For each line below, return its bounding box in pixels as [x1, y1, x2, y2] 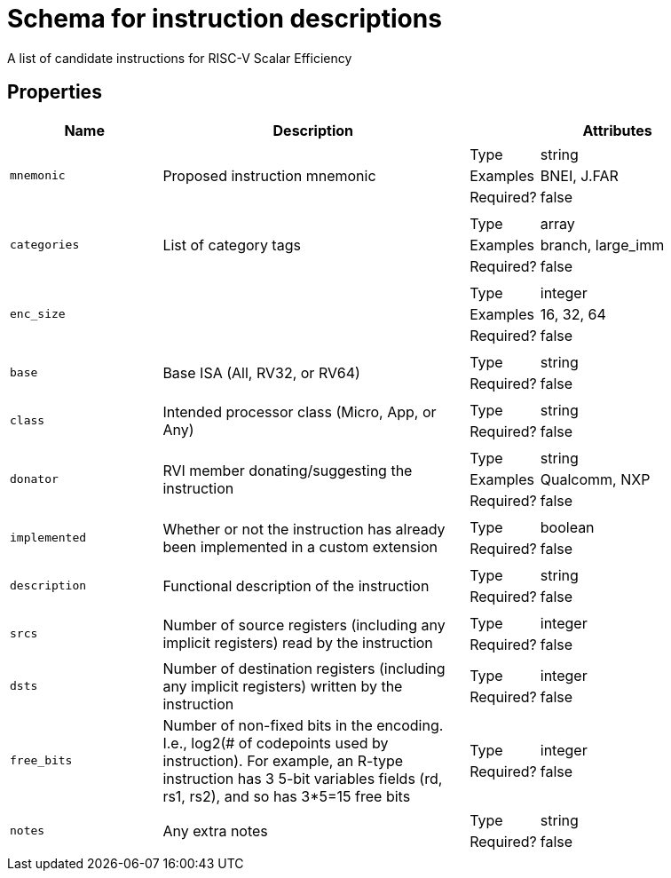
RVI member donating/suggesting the [162, 461, 413, 479]
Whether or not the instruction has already [162, 519, 446, 538]
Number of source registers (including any [162, 615, 446, 634]
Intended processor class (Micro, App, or [162, 402, 437, 421]
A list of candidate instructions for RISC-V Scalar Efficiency [7, 50, 352, 66]
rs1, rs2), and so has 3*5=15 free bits [162, 787, 411, 805]
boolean [540, 518, 595, 536]
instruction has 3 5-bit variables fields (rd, [162, 769, 443, 787]
